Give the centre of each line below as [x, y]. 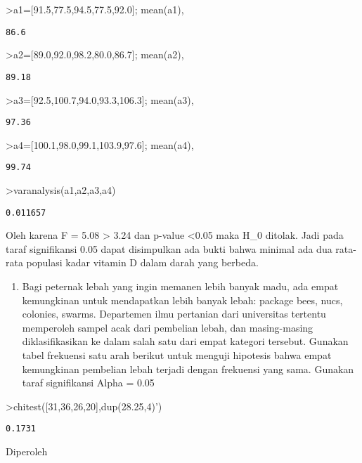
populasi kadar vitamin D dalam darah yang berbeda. [142, 262]
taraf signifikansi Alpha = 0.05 [88, 383]
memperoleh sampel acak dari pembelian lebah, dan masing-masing [168, 327]
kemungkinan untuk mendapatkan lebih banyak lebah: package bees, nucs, [182, 300]
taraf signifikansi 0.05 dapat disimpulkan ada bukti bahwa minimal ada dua [169, 248]
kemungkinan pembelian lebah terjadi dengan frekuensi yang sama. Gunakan [188, 369]
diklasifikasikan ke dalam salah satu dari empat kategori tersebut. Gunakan [185, 341]
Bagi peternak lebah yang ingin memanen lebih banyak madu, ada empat [180, 286]
